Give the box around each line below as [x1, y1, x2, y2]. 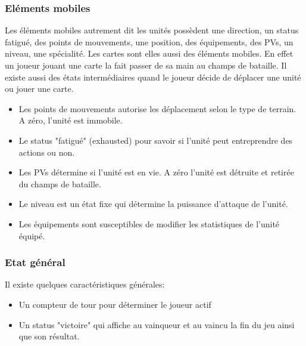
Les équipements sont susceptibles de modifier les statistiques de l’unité [18, 217, 280, 230]
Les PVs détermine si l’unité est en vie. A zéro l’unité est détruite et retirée [18, 166, 294, 178]
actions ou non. [18, 146, 75, 158]
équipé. [18, 229, 45, 242]
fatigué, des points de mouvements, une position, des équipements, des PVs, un [5, 35, 293, 48]
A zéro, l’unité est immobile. [18, 114, 123, 126]
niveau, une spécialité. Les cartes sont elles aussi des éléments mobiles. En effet [5, 47, 293, 60]
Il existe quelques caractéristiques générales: [5, 278, 165, 291]
